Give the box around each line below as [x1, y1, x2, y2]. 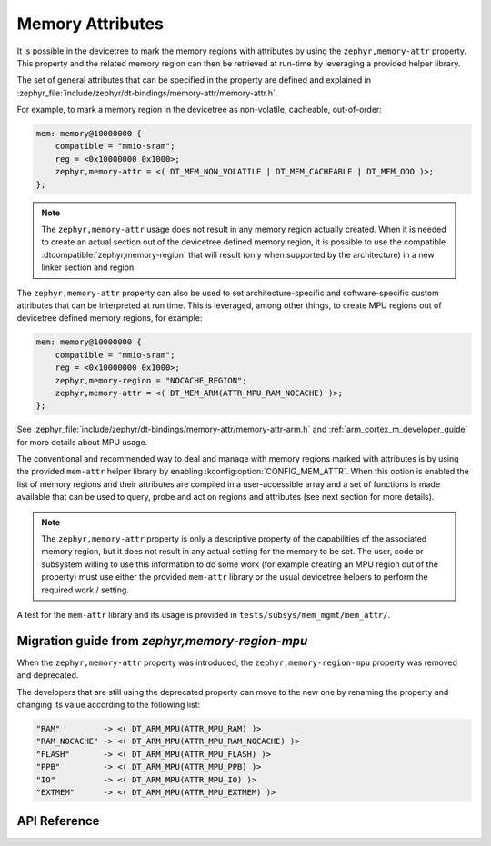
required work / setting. [41, 584, 129, 595]
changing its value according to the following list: [16, 700, 201, 711]
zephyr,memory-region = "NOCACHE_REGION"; [55, 375, 247, 385]
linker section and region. [41, 262, 136, 273]
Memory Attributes [16, 14, 164, 34]
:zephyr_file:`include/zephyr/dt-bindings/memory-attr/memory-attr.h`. [16, 87, 278, 98]
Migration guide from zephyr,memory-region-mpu [16, 632, 308, 649]
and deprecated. [16, 670, 79, 681]
